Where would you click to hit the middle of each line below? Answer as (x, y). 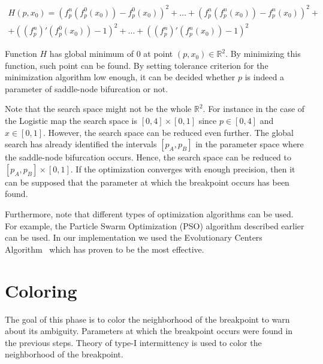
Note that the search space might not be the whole (98, 109)
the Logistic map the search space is (71, 121)
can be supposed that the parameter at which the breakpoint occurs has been (147, 182)
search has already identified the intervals (81, 144)
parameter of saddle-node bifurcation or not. (87, 88)
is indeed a (265, 77)
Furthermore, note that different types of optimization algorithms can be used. (149, 214)
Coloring (41, 290)
